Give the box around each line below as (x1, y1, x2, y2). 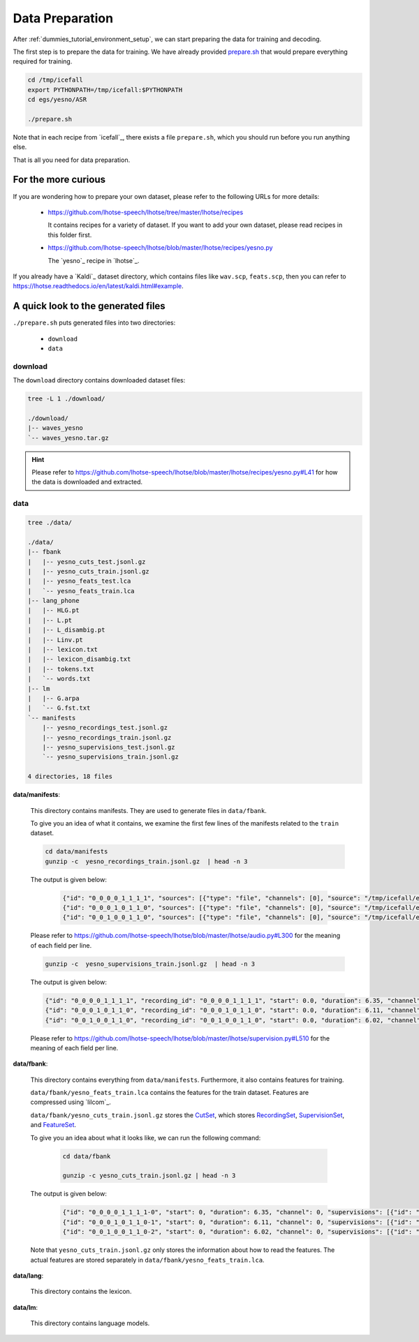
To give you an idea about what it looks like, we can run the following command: (30, 1133, 261, 1142)
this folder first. (47, 230, 92, 239)
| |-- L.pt (27, 616, 73, 624)
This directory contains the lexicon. (30, 1288, 132, 1296)
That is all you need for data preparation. (13, 156, 131, 164)
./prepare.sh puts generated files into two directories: (13, 318, 176, 327)
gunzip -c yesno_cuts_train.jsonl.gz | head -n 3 (62, 1172, 236, 1179)
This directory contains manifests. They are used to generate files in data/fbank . (30, 806, 267, 814)
